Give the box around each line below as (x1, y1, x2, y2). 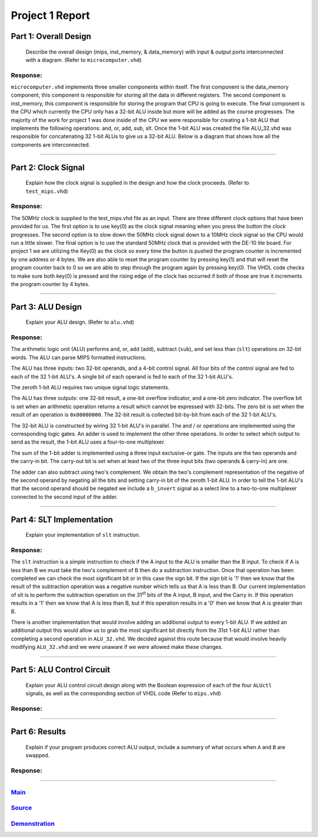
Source (11, 804, 32, 812)
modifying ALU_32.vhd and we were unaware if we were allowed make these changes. (11, 644, 223, 651)
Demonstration (11, 819, 55, 828)
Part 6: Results (11, 727, 66, 737)
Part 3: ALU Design (11, 301, 82, 312)
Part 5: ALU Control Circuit (11, 664, 110, 675)
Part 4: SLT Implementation (11, 514, 113, 524)
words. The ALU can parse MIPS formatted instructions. (11, 354, 147, 361)
